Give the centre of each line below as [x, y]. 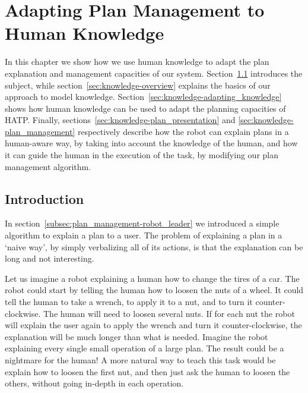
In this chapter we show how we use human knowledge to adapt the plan [137, 62]
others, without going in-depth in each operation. [94, 383]
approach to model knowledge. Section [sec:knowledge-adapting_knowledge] [143, 97]
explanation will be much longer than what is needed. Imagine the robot [136, 336]
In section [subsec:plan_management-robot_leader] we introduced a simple [142, 223]
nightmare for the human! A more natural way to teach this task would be [140, 359]
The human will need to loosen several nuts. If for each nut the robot [169, 313]
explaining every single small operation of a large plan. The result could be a [145, 348]
